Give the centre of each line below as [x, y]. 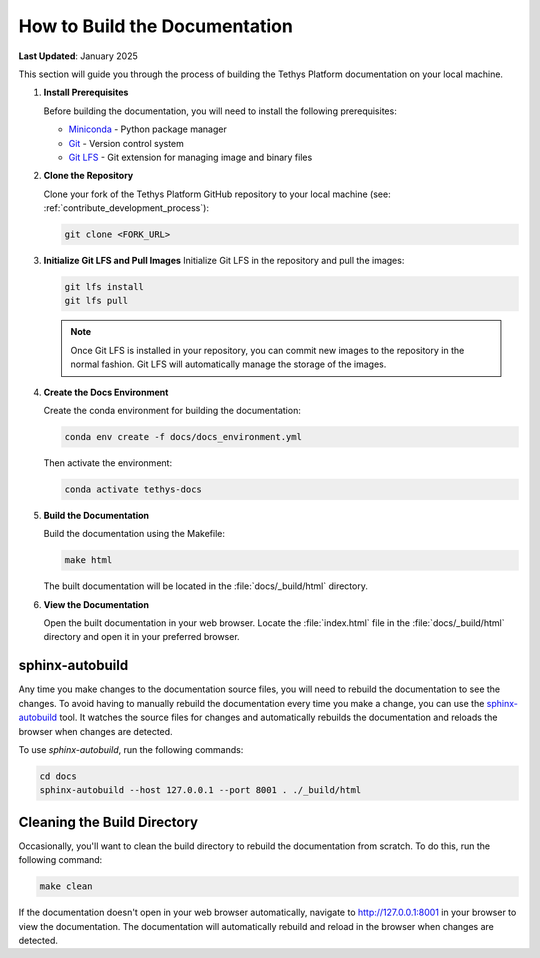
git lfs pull [96, 301]
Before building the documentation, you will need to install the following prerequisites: [220, 111]
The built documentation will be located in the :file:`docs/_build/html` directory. [206, 586]
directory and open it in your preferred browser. [141, 637]
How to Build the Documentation [156, 26]
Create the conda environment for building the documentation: [172, 410]
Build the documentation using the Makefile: [134, 534]
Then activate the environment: [108, 462]
